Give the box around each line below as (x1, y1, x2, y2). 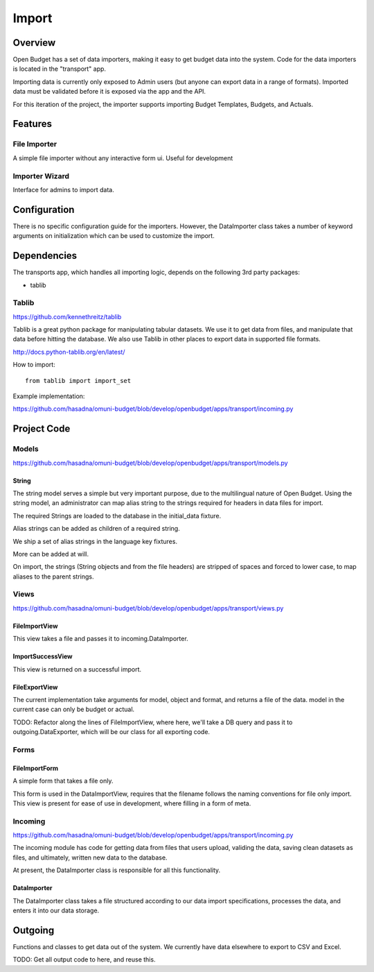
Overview (12, 37, 56, 49)
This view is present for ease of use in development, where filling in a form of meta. (12, 799, 251, 808)
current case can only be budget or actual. (12, 705, 135, 714)
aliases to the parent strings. (12, 572, 94, 581)
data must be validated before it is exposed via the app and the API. (12, 87, 206, 96)
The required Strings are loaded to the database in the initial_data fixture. (12, 511, 222, 520)
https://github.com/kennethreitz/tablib (12, 312, 122, 321)
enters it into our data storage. (12, 906, 100, 914)
